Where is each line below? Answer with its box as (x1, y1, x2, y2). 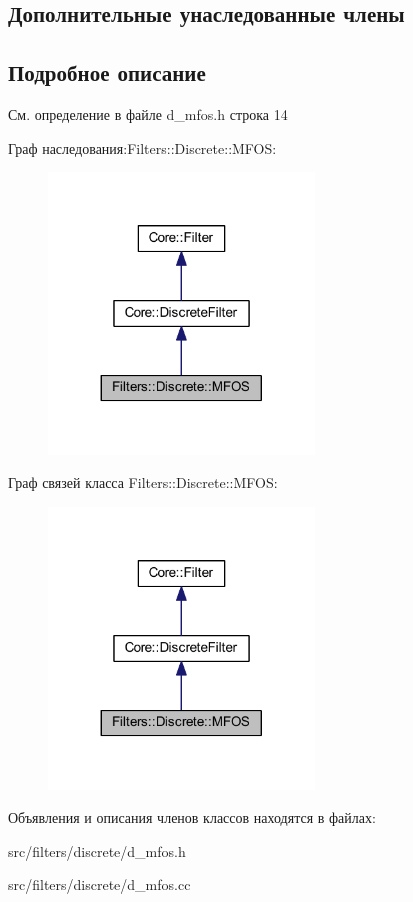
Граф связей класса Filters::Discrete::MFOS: (8, 472, 278, 493)
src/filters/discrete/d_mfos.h (8, 840, 186, 861)
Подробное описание (8, 57, 206, 88)
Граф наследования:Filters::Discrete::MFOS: (8, 137, 277, 158)
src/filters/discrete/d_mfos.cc (8, 874, 191, 895)
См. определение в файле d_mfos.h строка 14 (8, 103, 288, 124)
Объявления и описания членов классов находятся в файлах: (8, 807, 376, 828)
